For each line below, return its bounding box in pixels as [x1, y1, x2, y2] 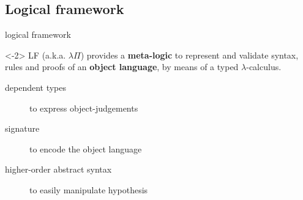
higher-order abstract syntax [5, 163, 112, 176]
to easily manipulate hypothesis [29, 183, 148, 196]
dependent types [5, 80, 67, 93]
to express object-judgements [29, 101, 138, 114]
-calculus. [246, 60, 282, 73]
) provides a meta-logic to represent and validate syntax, [80, 48, 299, 61]
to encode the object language [29, 142, 142, 155]
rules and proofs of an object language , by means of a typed [5, 60, 239, 73]
